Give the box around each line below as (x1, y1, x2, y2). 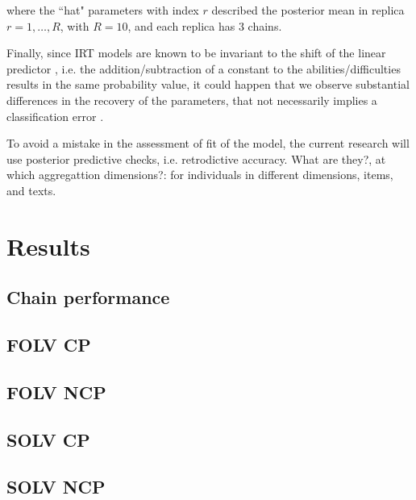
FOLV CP (6, 332, 91, 357)
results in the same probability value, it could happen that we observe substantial (6, 76, 410, 93)
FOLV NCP (6, 379, 106, 404)
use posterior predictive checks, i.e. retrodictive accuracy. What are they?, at (6, 150, 386, 167)
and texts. (6, 181, 56, 198)
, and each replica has (127, 17, 235, 34)
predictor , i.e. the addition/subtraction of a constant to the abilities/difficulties (6, 60, 401, 77)
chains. (248, 17, 282, 34)
